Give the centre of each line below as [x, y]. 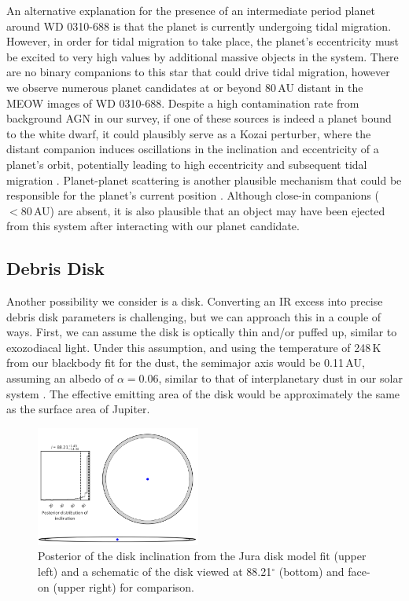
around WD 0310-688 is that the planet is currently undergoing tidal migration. [199, 26]
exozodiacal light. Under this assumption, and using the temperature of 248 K [194, 347]
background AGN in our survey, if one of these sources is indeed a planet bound [199, 118]
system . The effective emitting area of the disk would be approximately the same [203, 393]
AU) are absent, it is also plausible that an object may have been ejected [209, 210]
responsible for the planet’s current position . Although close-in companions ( [193, 195]
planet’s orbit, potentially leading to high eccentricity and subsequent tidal [187, 164]
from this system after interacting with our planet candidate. [153, 226]
